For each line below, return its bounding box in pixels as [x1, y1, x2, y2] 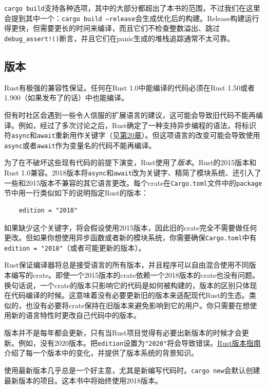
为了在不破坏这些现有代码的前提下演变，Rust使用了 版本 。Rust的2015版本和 [4, 157, 257, 168]
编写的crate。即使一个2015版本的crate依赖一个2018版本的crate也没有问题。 [11, 270, 260, 280]
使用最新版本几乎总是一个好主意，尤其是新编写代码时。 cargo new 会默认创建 [4, 364, 260, 375]
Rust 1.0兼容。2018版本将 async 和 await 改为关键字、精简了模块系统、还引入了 [4, 167, 261, 178]
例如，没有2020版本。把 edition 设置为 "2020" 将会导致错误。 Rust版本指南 [18, 337, 261, 348]
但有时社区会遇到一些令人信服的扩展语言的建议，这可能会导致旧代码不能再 [4, 109, 256, 120]
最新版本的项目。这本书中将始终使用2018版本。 [4, 375, 162, 385]
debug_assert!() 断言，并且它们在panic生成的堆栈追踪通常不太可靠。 [4, 32, 235, 43]
